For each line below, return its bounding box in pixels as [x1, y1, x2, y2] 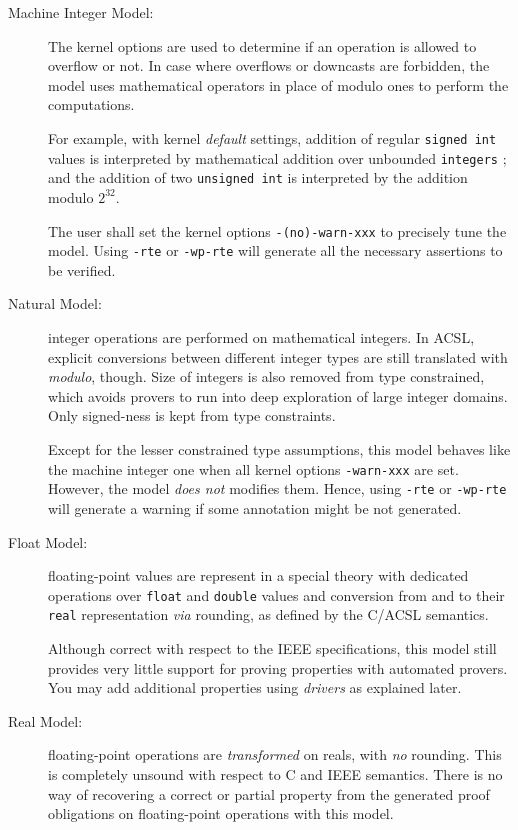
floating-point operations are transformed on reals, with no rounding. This [48, 744, 502, 765]
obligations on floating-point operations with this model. [48, 803, 394, 824]
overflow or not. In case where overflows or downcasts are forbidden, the [48, 55, 490, 76]
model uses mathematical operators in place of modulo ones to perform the [48, 74, 509, 95]
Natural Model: [8, 293, 102, 314]
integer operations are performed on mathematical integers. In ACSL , [48, 327, 475, 348]
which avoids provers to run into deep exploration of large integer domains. [48, 385, 508, 406]
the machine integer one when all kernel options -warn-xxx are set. [48, 458, 459, 479]
